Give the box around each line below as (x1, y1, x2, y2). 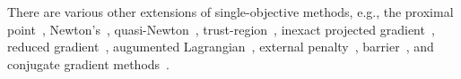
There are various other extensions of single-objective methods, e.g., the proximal (7, 3, 454, 20)
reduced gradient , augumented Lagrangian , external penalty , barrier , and (7, 37, 434, 56)
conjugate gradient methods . (7, 54, 170, 73)
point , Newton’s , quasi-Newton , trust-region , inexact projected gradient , (7, 20, 435, 38)
